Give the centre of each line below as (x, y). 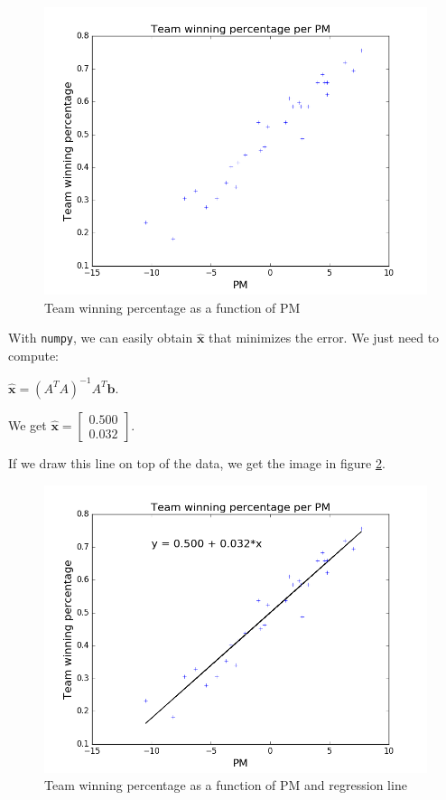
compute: (33, 355)
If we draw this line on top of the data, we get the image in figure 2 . (197, 462)
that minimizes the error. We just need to (324, 338)
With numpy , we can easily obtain (101, 338)
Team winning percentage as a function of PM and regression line (226, 785)
